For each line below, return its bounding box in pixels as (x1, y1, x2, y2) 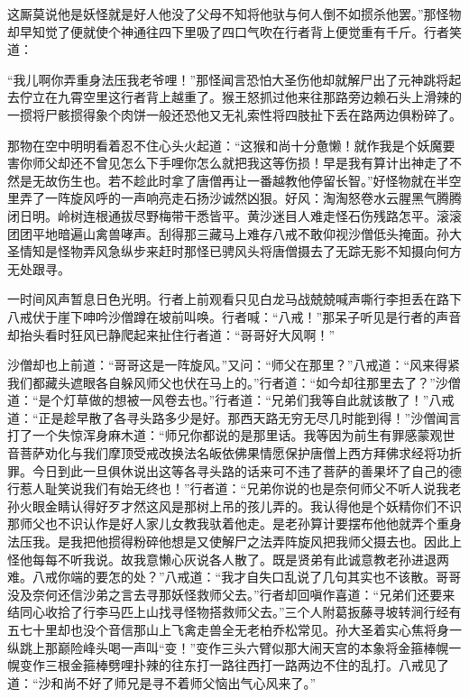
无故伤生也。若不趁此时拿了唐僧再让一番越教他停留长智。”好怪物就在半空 (32, 170, 462, 189)
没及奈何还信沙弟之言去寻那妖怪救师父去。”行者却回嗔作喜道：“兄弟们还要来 (7, 584, 455, 603)
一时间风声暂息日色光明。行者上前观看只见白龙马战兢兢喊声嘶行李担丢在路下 (7, 289, 462, 308)
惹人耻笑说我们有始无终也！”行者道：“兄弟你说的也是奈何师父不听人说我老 (19, 479, 462, 498)
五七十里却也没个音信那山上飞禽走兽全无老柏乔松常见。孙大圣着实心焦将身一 (7, 620, 462, 638)
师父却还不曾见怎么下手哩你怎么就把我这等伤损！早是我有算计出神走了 (32, 153, 449, 172)
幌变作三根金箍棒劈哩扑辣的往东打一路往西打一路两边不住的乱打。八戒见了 (7, 656, 449, 675)
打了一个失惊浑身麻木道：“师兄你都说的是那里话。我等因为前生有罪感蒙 (7, 426, 430, 445)
